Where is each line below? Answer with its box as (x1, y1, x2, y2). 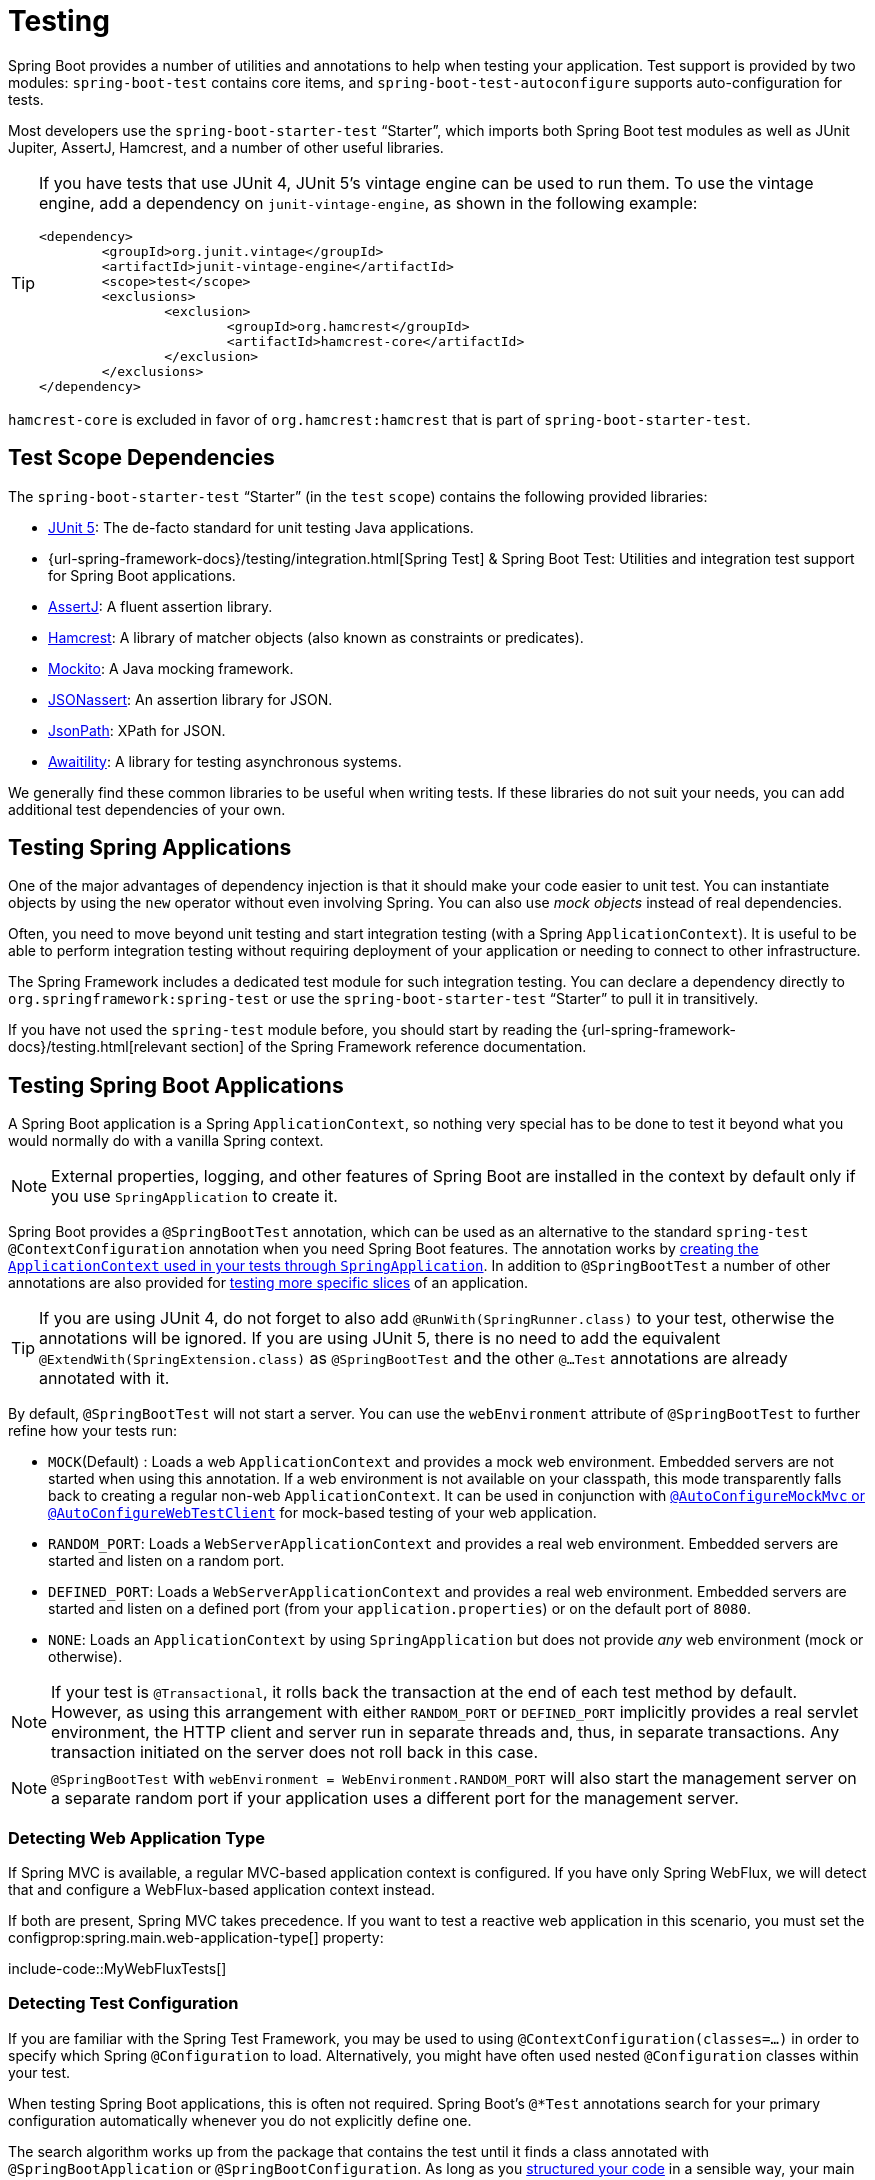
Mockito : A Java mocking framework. (48, 659, 294, 677)
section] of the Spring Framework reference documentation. (190, 1038, 587, 1056)
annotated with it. (39, 1368, 170, 1389)
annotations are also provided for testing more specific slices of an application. (8, 1274, 529, 1292)
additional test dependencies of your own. (8, 800, 286, 818)
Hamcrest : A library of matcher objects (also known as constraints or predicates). (48, 628, 584, 646)
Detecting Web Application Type (8, 1827, 265, 1848)
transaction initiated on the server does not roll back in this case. (51, 1742, 539, 1763)
